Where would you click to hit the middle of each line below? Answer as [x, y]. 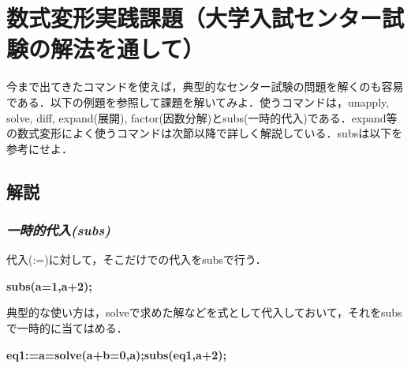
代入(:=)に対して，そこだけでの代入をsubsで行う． [136, 259]
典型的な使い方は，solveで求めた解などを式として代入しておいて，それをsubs [204, 312]
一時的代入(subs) [59, 229]
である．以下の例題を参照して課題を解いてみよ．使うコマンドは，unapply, [198, 101]
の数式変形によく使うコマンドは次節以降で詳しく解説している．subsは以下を [205, 133]
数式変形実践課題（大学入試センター [194, 18]
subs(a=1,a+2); [49, 285]
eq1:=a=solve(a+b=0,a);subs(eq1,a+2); [117, 354]
